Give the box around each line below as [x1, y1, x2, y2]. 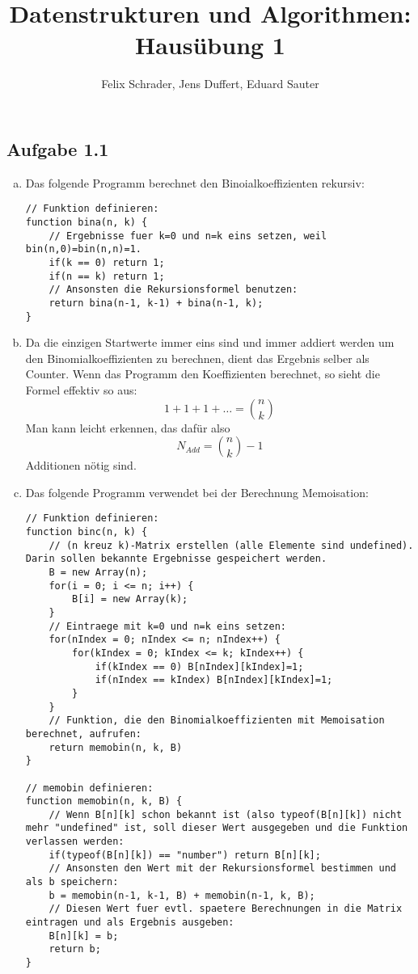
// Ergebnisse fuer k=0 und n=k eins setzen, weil [49, 230, 327, 242]
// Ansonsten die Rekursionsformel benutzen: [49, 284, 298, 296]
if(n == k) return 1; [49, 270, 165, 282]
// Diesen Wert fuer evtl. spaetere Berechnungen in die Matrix [49, 903, 403, 915]
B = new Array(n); [49, 567, 148, 578]
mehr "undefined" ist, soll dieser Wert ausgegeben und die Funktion [25, 822, 408, 834]
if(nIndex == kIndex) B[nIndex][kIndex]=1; [95, 674, 333, 686]
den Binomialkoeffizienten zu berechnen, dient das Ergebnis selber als [25, 349, 369, 366]
